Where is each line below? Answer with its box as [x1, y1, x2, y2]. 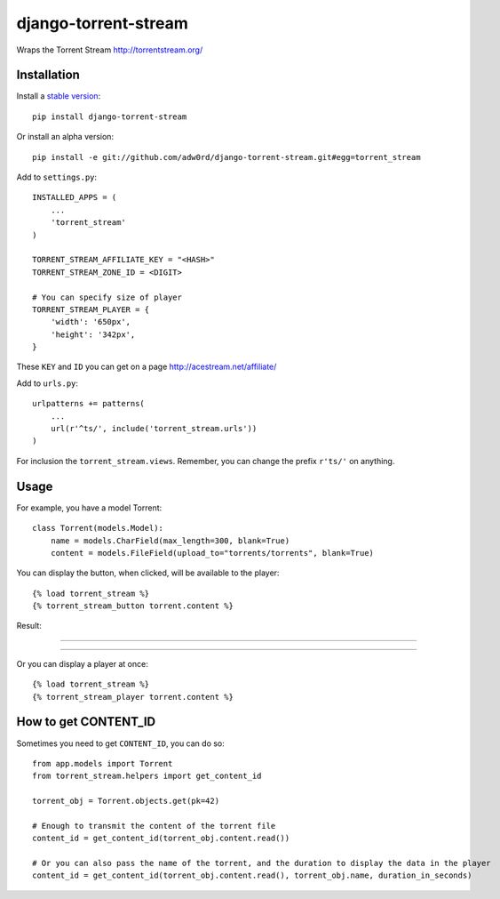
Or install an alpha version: [16, 132, 115, 142]
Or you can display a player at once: [16, 658, 148, 669]
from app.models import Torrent [32, 759, 173, 768]
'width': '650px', [50, 317, 131, 327]
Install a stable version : [16, 91, 101, 101]
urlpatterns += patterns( [32, 398, 146, 409]
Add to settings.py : [16, 172, 98, 182]
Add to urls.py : [16, 378, 79, 389]
